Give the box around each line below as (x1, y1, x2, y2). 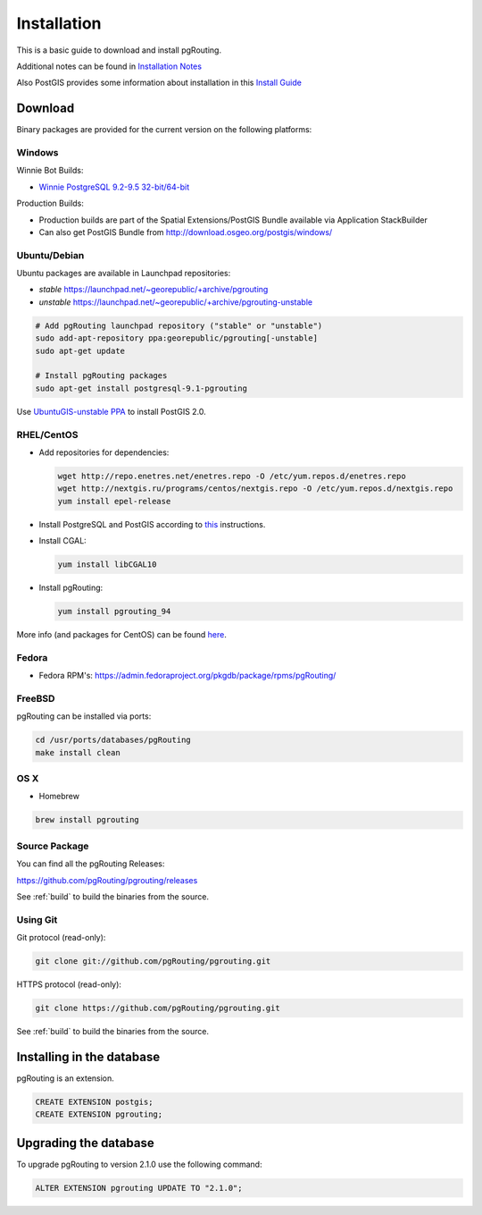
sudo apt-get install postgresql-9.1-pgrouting (35, 383, 247, 393)
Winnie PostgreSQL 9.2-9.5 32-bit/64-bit (38, 181, 190, 192)
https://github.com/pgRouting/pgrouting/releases (16, 874, 198, 885)
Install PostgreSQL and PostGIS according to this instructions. (38, 519, 266, 529)
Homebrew (38, 791, 80, 802)
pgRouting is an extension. (16, 1073, 115, 1084)
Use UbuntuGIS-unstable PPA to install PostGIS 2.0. (16, 406, 207, 417)
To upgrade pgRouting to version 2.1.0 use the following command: (16, 1159, 262, 1169)
